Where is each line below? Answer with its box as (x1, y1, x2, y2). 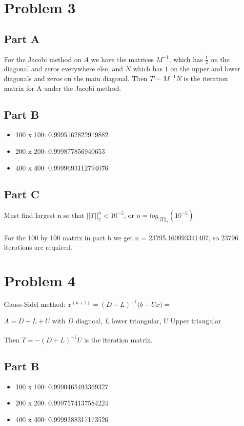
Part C (4, 186, 40, 201)
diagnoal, (75, 315, 103, 325)
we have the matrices (91, 54, 154, 64)
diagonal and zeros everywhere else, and (4, 64, 123, 74)
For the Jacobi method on (4, 54, 81, 64)
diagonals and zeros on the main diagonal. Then (4, 73, 148, 83)
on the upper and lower (170, 64, 241, 74)
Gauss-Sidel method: (4, 299, 65, 309)
